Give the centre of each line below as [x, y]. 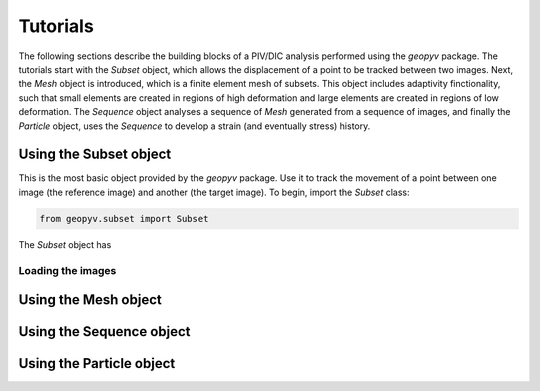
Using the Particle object [97, 363]
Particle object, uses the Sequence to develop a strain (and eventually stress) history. [194, 126]
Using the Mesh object [90, 300]
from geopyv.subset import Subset [124, 218]
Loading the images [67, 270]
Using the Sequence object [104, 331]
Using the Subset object [95, 154]
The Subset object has [65, 244]
